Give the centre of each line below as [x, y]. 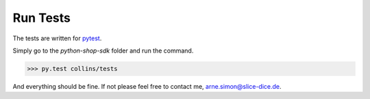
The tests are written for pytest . [57, 38]
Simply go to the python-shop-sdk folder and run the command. [103, 51]
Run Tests [42, 18]
